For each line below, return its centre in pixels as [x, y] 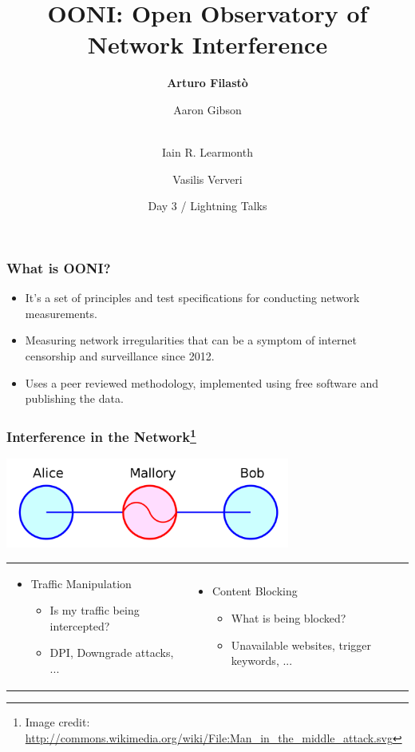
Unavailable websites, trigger [301, 645]
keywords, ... [262, 660]
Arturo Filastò [207, 83]
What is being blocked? [289, 618]
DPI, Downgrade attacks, [112, 653]
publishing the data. [74, 398]
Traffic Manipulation [81, 583]
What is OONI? [59, 267]
